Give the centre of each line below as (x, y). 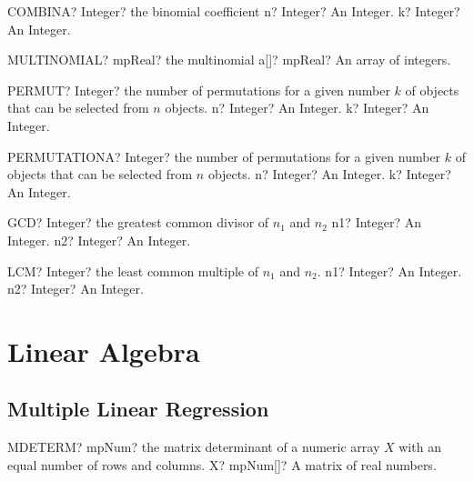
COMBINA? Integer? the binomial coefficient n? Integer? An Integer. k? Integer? (234, 11)
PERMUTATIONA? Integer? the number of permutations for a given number (224, 156)
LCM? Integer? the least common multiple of (133, 271)
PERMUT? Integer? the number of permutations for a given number (199, 90)
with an (420, 447)
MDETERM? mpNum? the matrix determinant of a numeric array (194, 447)
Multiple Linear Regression (138, 409)
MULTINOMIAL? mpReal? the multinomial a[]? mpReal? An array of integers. (229, 60)
